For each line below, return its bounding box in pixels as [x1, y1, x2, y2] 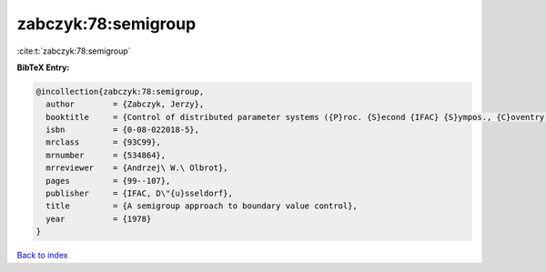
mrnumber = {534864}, [45, 150, 167, 160]
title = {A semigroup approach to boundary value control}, [45, 201, 359, 211]
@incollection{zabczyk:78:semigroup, [35, 86, 205, 96]
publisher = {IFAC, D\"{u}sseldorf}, [45, 188, 234, 199]
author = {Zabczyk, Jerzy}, [45, 99, 205, 109]
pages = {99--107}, [45, 176, 171, 186]
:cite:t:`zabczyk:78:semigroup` [16, 45, 131, 56]
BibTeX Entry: [16, 62, 70, 73]
